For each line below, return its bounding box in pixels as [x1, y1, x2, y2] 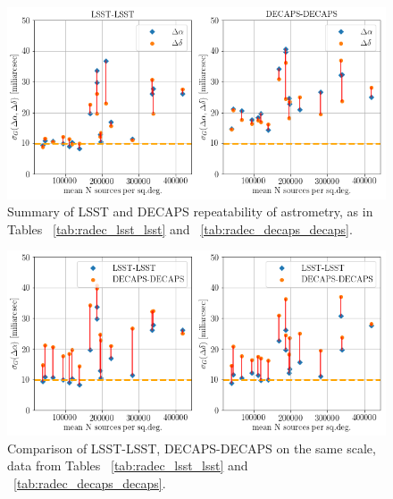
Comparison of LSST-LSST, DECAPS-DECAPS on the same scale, [7, 438, 376, 457]
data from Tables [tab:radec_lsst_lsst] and [7, 456, 248, 475]
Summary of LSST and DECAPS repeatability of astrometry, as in [7, 202, 373, 221]
